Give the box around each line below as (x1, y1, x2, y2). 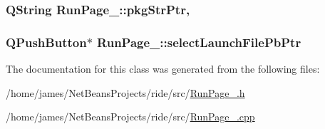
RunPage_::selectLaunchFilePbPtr (97, 33, 301, 51)
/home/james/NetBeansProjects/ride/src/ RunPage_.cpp (6, 109, 255, 124)
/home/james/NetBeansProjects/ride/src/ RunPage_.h (6, 85, 245, 100)
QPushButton (6, 33, 87, 51)
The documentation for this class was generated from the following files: (6, 61, 320, 76)
